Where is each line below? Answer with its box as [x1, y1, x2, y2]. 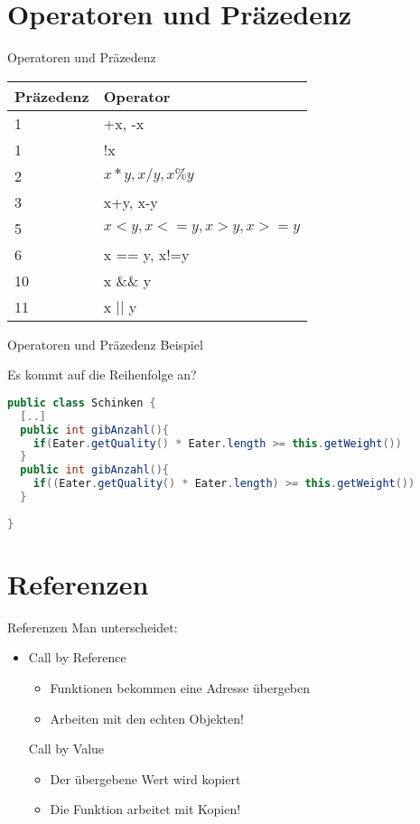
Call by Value [28, 739, 105, 758]
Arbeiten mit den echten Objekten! [50, 708, 244, 727]
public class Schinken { [7, 396, 156, 409]
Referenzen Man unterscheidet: [7, 617, 178, 636]
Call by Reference [28, 648, 126, 667]
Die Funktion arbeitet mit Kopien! [50, 800, 241, 819]
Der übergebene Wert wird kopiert [50, 769, 241, 788]
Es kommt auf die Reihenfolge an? [7, 365, 197, 384]
